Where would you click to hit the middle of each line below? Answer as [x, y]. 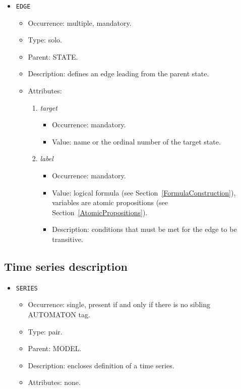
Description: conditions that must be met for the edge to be [144, 229]
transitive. [68, 239]
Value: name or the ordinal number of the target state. [136, 141]
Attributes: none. [54, 382]
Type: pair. [45, 331]
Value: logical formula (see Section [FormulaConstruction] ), [144, 192]
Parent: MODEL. [55, 348]
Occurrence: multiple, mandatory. [80, 22]
